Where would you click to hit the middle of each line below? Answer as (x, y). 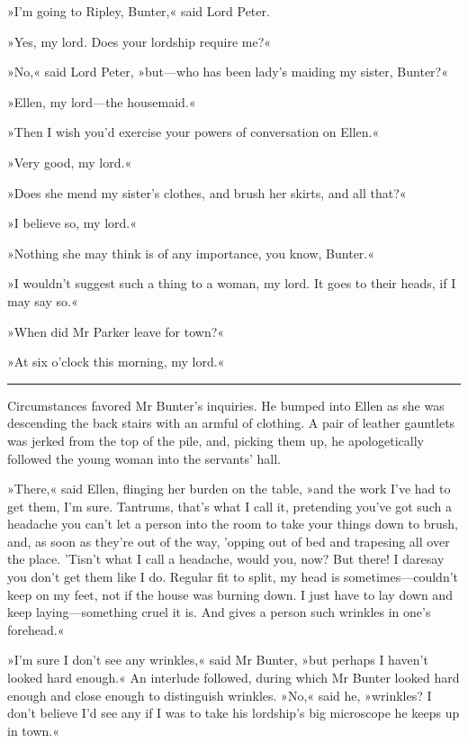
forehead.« (36, 629)
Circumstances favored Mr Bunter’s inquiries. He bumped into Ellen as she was (226, 405)
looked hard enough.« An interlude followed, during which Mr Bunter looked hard (234, 678)
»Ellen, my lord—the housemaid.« (102, 101)
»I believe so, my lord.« (72, 223)
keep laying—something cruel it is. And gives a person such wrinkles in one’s (219, 612)
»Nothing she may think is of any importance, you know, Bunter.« (191, 253)
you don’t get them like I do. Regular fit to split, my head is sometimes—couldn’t (233, 577)
